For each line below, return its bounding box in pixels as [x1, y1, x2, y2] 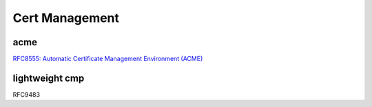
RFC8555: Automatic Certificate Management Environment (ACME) [12, 55, 203, 63]
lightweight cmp [12, 72, 85, 84]
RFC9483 [12, 90, 41, 99]
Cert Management [12, 10, 120, 25]
